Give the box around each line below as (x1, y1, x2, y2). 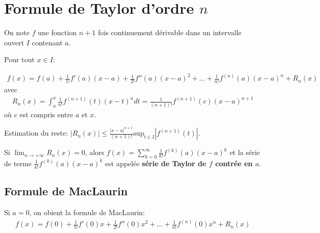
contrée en (215, 158, 253, 168)
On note (4, 27, 30, 38)
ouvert (4, 37, 24, 47)
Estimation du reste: (4, 127, 68, 138)
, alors (85, 147, 104, 158)
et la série (230, 147, 260, 158)
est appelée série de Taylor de (105, 158, 207, 168)
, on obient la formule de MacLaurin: (29, 207, 145, 217)
